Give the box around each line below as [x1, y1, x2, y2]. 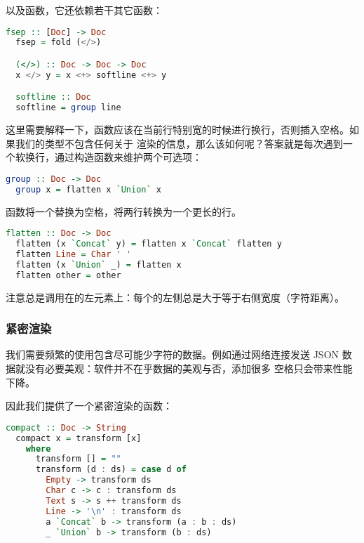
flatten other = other [15, 270, 121, 280]
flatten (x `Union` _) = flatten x [15, 259, 182, 270]
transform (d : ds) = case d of [35, 464, 187, 475]
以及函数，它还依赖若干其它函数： [6, 3, 163, 17]
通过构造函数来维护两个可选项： [54, 150, 202, 164]
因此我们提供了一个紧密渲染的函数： [6, 398, 173, 413]
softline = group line [15, 103, 121, 113]
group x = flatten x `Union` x [15, 184, 161, 195]
